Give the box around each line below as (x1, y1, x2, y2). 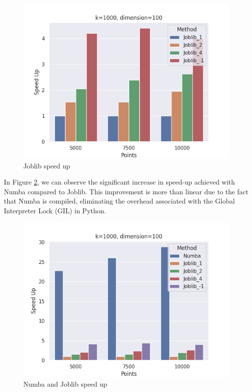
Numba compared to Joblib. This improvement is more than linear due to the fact (4, 186, 249, 196)
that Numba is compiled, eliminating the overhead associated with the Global (4, 196, 235, 206)
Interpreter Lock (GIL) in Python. (4, 205, 106, 215)
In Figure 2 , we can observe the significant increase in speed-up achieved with (4, 177, 235, 187)
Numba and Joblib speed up (23, 379, 107, 389)
